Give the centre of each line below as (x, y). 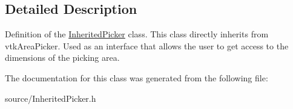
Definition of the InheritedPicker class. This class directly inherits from (137, 34)
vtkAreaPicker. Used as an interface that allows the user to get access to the (147, 45)
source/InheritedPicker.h (51, 98)
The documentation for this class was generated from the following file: (137, 77)
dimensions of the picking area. (62, 58)
